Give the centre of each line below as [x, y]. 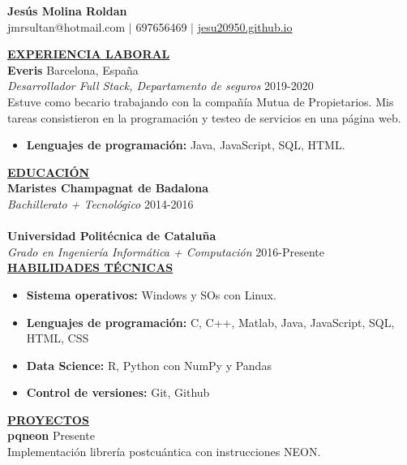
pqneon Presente [51, 435]
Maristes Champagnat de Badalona [108, 188]
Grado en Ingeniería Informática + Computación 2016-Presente [166, 251]
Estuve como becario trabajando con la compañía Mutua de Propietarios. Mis [201, 101]
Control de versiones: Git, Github [118, 392]
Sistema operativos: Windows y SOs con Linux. [151, 294]
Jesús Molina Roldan [67, 11]
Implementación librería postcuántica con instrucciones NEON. [164, 452]
